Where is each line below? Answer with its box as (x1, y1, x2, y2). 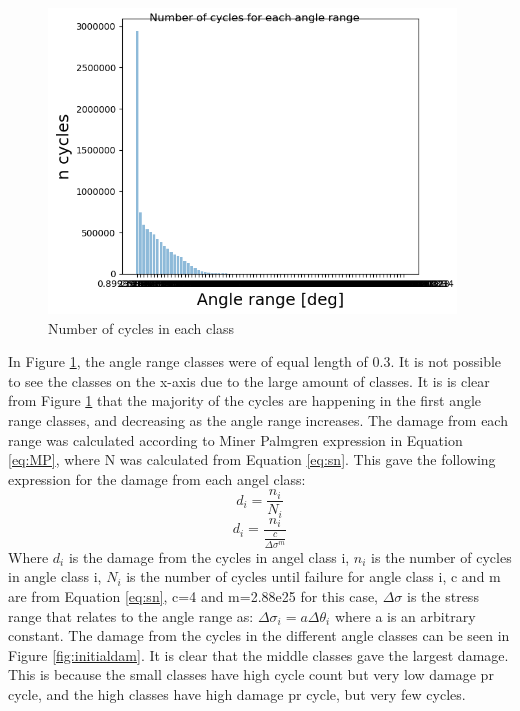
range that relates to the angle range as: (8, 605, 254, 626)
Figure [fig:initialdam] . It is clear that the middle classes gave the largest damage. (8, 644, 509, 665)
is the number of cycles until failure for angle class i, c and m (126, 566, 501, 587)
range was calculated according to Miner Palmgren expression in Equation (8, 429, 463, 450)
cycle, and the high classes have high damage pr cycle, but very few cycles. (8, 683, 466, 704)
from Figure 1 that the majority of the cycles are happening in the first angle (8, 390, 482, 411)
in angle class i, (8, 566, 102, 587)
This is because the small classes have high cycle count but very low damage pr (8, 664, 494, 685)
